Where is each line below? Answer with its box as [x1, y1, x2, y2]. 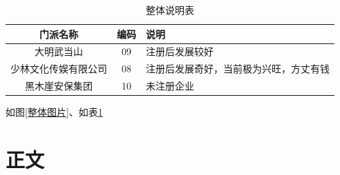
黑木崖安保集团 [25, 79, 93, 93]
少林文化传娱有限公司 [10, 61, 107, 76]
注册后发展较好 [146, 44, 214, 59]
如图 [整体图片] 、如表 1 [6, 105, 103, 119]
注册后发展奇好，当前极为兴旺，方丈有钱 [146, 61, 330, 76]
